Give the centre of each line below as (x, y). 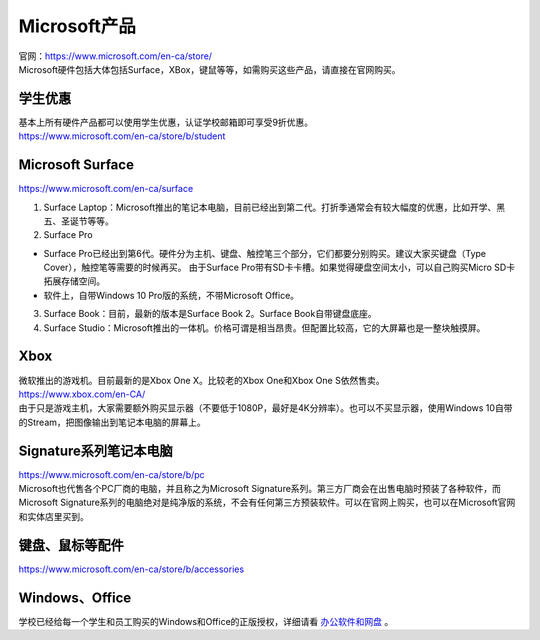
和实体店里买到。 (53, 516)
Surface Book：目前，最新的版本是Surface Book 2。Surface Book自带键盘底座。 (210, 314)
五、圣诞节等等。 (78, 221)
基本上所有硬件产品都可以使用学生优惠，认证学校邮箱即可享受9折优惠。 (166, 122)
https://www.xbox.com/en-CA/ (82, 394)
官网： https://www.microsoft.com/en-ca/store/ (115, 56)
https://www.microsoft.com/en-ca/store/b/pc (111, 474)
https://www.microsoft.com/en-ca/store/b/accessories (131, 569)
